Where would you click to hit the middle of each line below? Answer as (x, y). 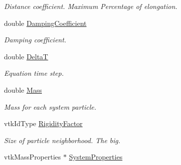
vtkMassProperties (33, 157)
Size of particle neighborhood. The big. (62, 140)
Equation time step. (34, 73)
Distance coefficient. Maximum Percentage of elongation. (91, 6)
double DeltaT (26, 56)
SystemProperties (96, 157)
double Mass (23, 89)
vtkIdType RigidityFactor (43, 123)
